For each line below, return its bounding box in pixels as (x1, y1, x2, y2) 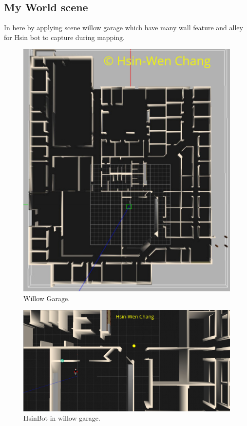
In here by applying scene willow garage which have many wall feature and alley (4, 22, 243, 33)
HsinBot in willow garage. (23, 413, 100, 423)
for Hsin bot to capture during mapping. (4, 32, 125, 42)
